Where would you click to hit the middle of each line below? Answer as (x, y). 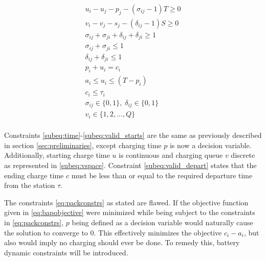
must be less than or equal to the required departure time (162, 175)
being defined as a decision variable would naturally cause (162, 222)
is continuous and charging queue (171, 155)
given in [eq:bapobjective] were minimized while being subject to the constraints (130, 212)
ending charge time (34, 175)
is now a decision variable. (210, 145)
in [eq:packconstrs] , (34, 222)
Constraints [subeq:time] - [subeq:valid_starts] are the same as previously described (133, 135)
